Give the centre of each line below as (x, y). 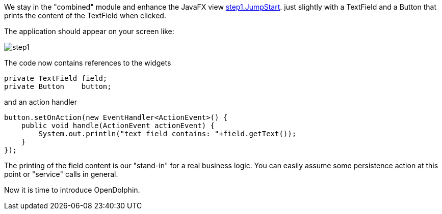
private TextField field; (56, 78)
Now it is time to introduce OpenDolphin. (72, 190)
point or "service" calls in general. (61, 174)
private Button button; (58, 86)
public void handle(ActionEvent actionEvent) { (118, 126)
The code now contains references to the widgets (88, 63)
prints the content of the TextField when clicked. (85, 16)
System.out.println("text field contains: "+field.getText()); (167, 134)
